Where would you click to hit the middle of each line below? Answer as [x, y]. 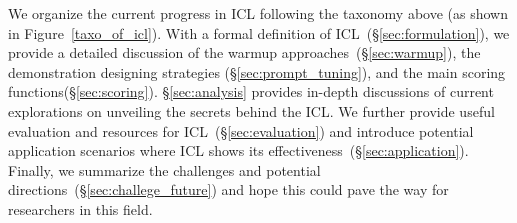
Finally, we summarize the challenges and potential [164, 169]
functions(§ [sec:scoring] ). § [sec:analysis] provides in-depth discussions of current [251, 91]
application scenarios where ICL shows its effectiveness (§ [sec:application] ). [238, 150]
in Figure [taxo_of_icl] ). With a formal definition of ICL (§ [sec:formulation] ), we [259, 32]
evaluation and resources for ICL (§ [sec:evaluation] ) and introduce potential [241, 130]
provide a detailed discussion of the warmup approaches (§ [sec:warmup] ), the [244, 52]
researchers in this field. [80, 208]
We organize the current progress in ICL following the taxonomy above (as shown [258, 13]
